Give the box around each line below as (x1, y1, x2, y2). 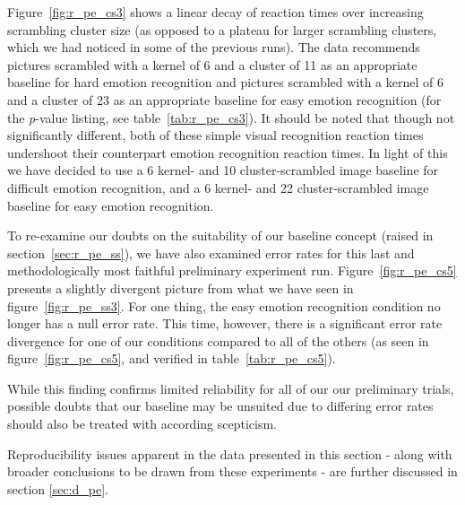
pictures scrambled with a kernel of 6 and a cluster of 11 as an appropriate (7, 55, 418, 74)
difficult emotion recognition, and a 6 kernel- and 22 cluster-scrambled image (7, 178, 429, 196)
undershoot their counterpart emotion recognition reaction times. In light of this (7, 143, 448, 161)
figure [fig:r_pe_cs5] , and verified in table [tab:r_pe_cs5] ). (7, 349, 336, 368)
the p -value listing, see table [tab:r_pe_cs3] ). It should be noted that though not (7, 108, 455, 126)
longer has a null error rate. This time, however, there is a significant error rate (7, 314, 443, 333)
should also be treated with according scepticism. (7, 414, 277, 433)
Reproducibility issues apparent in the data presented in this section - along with (7, 444, 452, 463)
